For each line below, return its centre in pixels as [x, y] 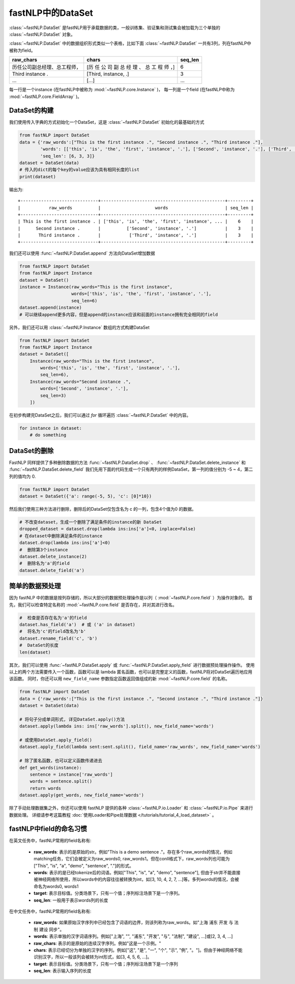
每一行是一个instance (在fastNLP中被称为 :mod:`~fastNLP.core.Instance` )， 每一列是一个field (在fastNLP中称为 [122, 90]
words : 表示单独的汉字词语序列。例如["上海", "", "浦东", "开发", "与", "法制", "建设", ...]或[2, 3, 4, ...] [133, 936]
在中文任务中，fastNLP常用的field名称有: [50, 911]
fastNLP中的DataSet [51, 13]
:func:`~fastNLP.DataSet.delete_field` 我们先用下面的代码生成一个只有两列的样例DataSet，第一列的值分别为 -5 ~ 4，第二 [131, 469]
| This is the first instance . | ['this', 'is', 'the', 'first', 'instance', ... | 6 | [136, 221]
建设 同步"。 [52, 929]
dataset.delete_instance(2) [53, 556]
